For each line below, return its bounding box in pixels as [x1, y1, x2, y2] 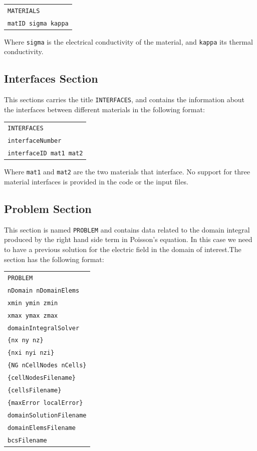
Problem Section [4, 200, 92, 216]
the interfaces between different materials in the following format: [4, 104, 205, 114]
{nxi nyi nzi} [8, 349, 55, 357]
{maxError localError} [8, 399, 83, 406]
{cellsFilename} [8, 387, 62, 394]
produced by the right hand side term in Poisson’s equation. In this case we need [4, 234, 252, 245]
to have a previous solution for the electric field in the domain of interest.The [4, 244, 241, 254]
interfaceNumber [8, 137, 62, 145]
